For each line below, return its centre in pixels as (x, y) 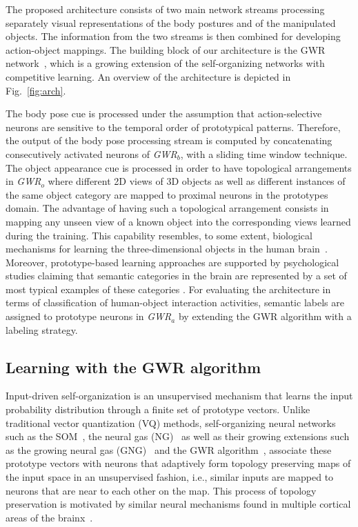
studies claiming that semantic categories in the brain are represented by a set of (176, 276)
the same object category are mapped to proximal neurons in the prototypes (167, 194)
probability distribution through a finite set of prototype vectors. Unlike (158, 409)
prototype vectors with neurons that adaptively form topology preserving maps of (178, 463)
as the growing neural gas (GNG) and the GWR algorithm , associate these (169, 449)
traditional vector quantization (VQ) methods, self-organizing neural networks (171, 422)
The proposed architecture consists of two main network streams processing (165, 9)
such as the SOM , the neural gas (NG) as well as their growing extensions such (178, 436)
